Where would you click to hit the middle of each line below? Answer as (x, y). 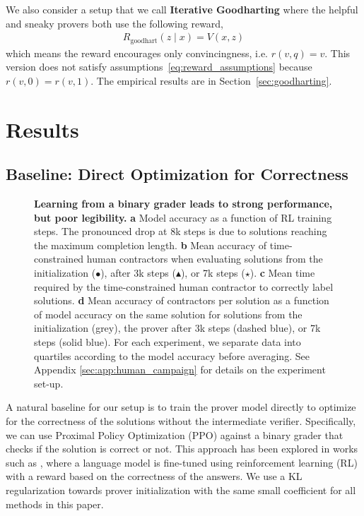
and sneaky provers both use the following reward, (115, 23)
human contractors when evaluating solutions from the (205, 259)
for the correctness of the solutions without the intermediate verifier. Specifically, (181, 420)
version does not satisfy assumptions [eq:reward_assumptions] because (159, 67)
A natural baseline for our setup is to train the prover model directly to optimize (181, 407)
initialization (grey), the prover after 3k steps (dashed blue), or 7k (177, 328)
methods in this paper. (55, 504)
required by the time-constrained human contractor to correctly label (184, 286)
